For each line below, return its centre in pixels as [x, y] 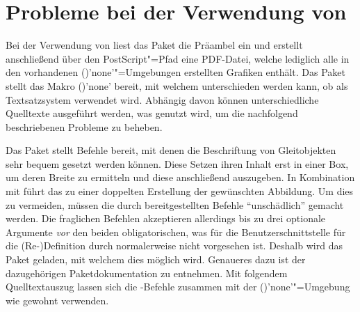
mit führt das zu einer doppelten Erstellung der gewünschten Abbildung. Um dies [180, 191]
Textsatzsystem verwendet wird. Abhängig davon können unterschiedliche [162, 99]
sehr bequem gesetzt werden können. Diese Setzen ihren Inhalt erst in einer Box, [177, 163]
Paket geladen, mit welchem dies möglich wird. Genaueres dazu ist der [156, 259]
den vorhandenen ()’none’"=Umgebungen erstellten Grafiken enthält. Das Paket [176, 72]
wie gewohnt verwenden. [57, 300]
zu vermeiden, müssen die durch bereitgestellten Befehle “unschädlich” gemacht [175, 204]
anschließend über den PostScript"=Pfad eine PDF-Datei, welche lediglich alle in [178, 58]
